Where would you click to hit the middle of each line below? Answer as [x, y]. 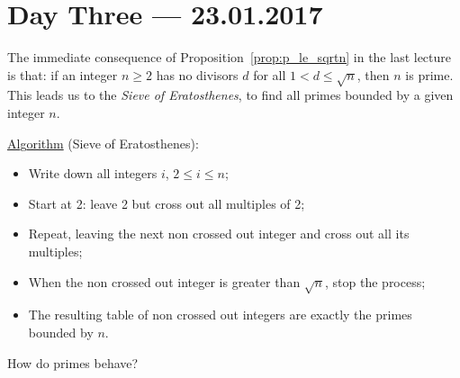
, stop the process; [375, 281]
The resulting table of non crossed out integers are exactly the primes [220, 315]
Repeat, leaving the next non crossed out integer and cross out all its [219, 234]
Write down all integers [93, 173]
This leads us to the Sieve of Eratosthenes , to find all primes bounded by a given [230, 95]
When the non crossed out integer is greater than [164, 281]
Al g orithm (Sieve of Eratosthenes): [103, 143]
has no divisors [197, 74]
